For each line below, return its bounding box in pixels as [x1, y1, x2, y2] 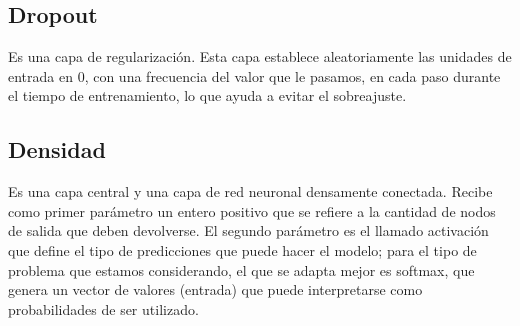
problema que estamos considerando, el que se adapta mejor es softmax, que [8, 259, 475, 280]
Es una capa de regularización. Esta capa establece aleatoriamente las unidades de [8, 46, 512, 67]
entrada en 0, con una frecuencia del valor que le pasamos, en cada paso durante [8, 65, 501, 86]
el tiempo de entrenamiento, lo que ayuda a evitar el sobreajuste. [8, 85, 407, 106]
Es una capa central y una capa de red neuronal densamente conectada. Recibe [8, 181, 493, 202]
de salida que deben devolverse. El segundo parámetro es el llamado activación [8, 220, 489, 241]
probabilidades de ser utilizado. [8, 298, 199, 319]
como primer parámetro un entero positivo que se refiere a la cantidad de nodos [8, 200, 496, 221]
